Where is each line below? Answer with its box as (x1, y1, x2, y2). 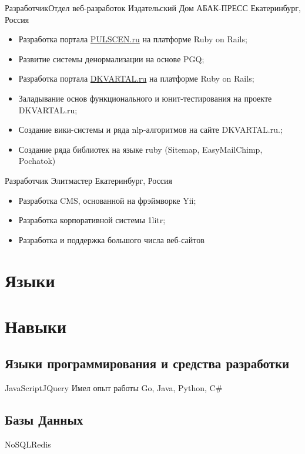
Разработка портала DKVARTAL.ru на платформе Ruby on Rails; (18, 72, 254, 85)
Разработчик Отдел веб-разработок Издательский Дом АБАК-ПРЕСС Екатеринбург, (5, 2, 301, 14)
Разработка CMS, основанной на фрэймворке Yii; (18, 194, 196, 206)
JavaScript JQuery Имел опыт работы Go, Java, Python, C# (5, 382, 223, 394)
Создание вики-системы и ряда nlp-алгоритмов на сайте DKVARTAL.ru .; (18, 123, 283, 136)
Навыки (5, 314, 67, 338)
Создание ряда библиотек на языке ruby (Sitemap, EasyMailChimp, (18, 143, 263, 155)
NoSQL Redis (5, 438, 51, 450)
